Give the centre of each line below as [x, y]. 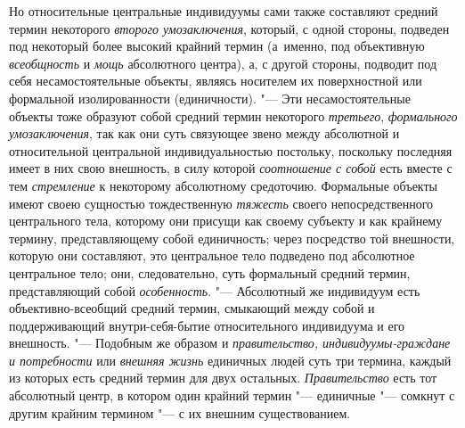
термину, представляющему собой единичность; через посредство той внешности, [232, 238]
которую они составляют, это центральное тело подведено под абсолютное [212, 255]
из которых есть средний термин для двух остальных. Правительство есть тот [223, 378]
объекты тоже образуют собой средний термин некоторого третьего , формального [233, 115]
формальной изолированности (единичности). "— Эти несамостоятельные [210, 98]
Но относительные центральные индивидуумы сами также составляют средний [224, 11]
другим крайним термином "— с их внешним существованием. [180, 412]
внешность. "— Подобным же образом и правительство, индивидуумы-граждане [230, 343]
